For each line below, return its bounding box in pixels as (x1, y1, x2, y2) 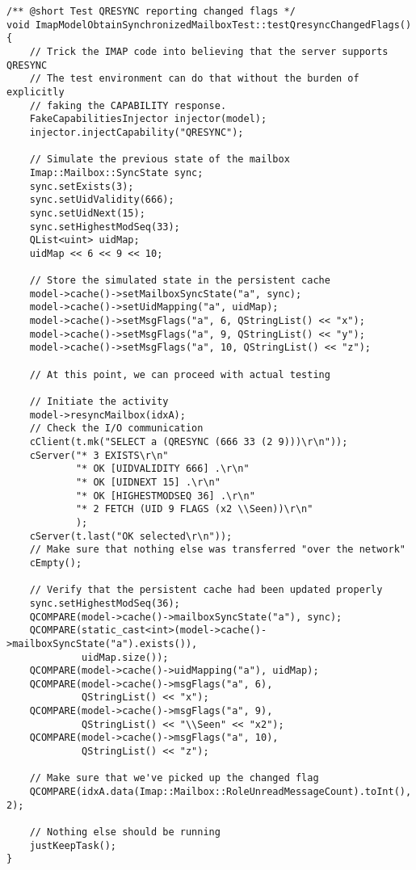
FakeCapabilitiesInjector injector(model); (29, 113, 267, 125)
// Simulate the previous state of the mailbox (29, 153, 290, 166)
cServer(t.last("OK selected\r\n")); (29, 530, 233, 542)
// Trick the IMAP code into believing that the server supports (29, 45, 389, 57)
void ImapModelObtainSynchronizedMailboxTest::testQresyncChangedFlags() (6, 19, 412, 31)
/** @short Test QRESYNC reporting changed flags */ (6, 6, 296, 17)
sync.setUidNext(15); (29, 207, 145, 219)
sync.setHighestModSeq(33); (29, 221, 180, 233)
